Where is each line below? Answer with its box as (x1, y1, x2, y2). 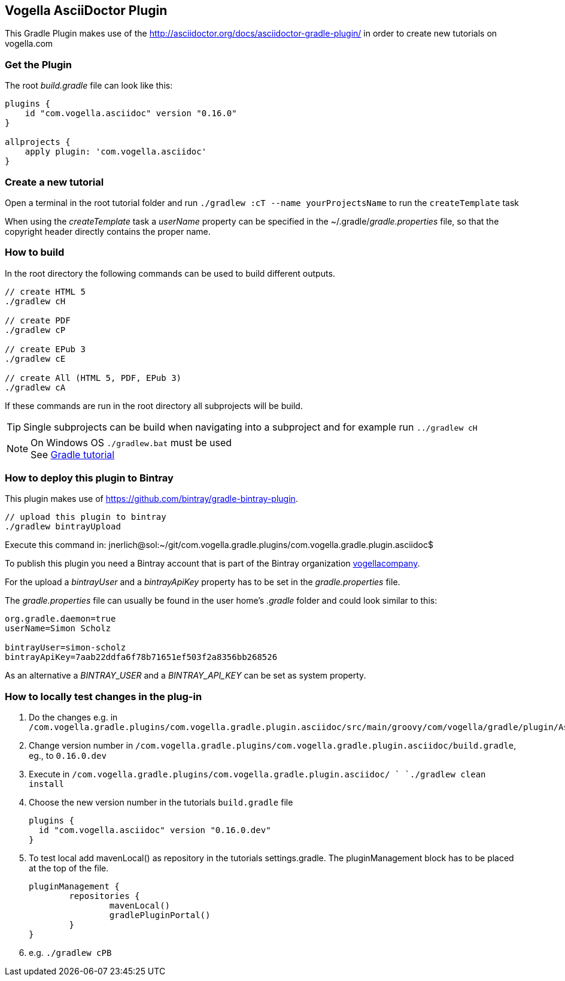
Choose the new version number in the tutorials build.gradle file (29, 797, 293, 808)
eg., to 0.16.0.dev (29, 750, 107, 761)
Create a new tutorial (5, 175, 104, 188)
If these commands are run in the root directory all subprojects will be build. (5, 400, 303, 411)
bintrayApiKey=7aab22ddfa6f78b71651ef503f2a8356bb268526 (5, 652, 278, 662)
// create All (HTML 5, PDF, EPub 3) (5, 373, 182, 383)
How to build (5, 246, 65, 259)
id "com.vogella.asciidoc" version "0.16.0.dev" (38, 825, 271, 835)
